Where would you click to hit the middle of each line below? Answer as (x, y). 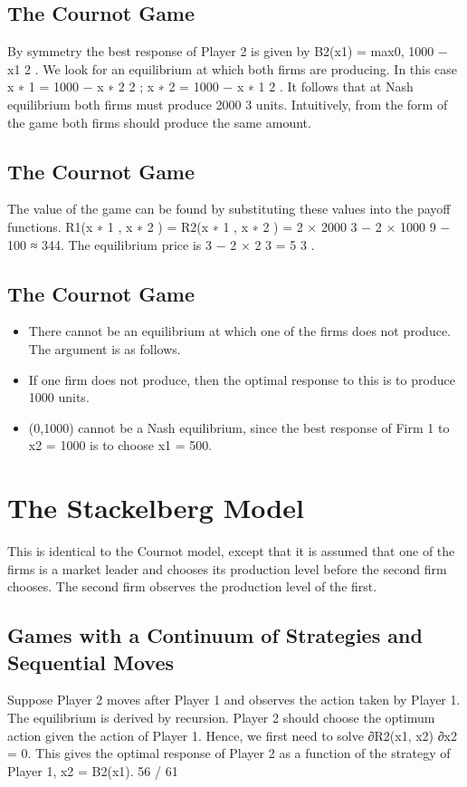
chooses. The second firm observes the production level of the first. (192, 586)
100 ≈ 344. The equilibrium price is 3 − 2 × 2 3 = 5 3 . (161, 244)
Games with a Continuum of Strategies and (215, 635)
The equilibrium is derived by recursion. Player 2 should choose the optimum (221, 718)
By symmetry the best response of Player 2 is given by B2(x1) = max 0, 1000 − (228, 51)
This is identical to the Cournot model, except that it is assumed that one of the (231, 551)
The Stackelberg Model (156, 508)
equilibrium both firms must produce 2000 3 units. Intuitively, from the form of (228, 104)
